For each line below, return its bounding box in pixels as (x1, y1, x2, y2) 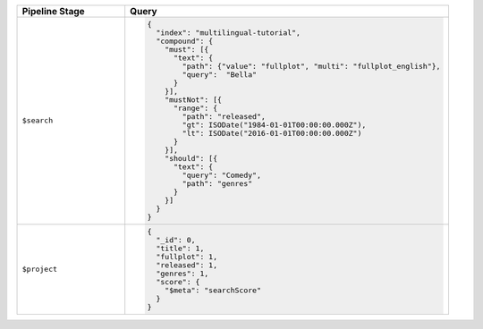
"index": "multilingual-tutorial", (156, 28, 301, 38)
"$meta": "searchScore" (164, 285, 261, 295)
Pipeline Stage (21, 5, 85, 17)
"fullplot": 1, (156, 251, 218, 261)
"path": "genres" (182, 179, 253, 188)
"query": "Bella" (182, 70, 258, 80)
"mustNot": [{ (164, 95, 223, 105)
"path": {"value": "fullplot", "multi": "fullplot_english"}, (182, 61, 441, 71)
